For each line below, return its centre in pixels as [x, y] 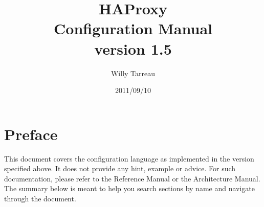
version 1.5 [133, 48]
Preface [31, 134]
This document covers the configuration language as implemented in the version [129, 158]
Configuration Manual [133, 28]
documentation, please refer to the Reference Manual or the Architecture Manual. [132, 178]
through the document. [40, 198]
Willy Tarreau [133, 73]
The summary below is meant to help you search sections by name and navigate [130, 188]
